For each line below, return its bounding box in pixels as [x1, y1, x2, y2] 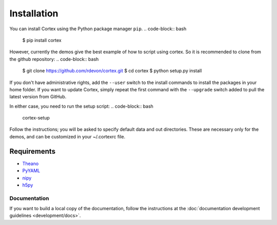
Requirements [9, 147, 56, 156]
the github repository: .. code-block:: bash [9, 56, 99, 62]
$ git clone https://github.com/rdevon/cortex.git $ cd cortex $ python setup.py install [22, 68, 202, 74]
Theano [22, 160, 39, 167]
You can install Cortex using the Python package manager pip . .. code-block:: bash [9, 26, 187, 32]
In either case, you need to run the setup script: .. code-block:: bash [9, 103, 154, 109]
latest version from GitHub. [9, 94, 67, 100]
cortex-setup [22, 115, 50, 121]
